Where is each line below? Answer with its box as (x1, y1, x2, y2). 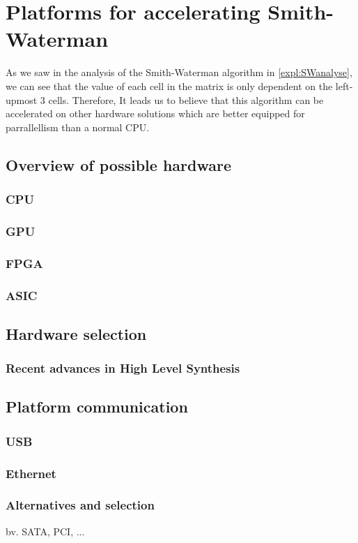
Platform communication (6, 396, 188, 417)
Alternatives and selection (6, 496, 155, 514)
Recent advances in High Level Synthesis (6, 359, 240, 377)
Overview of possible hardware (6, 154, 231, 175)
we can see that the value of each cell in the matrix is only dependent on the (6, 78, 333, 93)
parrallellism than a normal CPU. (6, 119, 150, 134)
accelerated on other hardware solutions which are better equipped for (6, 106, 305, 121)
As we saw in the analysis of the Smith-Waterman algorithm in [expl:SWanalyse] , (6, 65, 352, 80)
